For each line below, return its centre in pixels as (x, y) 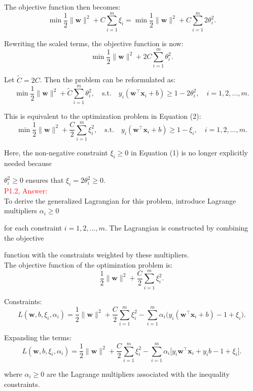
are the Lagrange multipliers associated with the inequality (138, 374)
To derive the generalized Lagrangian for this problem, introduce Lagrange (120, 200)
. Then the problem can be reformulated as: (108, 79)
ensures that (45, 180)
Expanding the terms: (38, 337)
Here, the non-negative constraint (56, 153)
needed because (28, 163)
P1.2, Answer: (26, 191)
